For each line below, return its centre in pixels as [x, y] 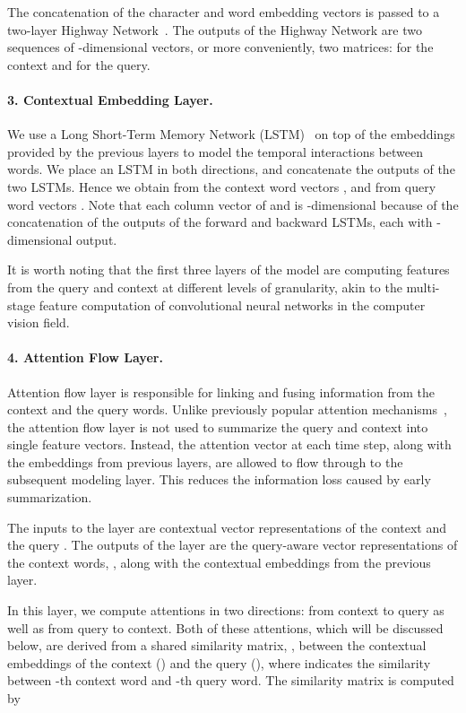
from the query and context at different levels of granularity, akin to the [205, 287]
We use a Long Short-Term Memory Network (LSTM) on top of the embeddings [231, 134]
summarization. [50, 497]
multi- [423, 287]
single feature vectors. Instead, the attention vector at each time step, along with [229, 444]
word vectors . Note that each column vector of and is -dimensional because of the [233, 204]
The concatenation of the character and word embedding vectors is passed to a [224, 12]
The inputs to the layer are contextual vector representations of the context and [227, 527]
